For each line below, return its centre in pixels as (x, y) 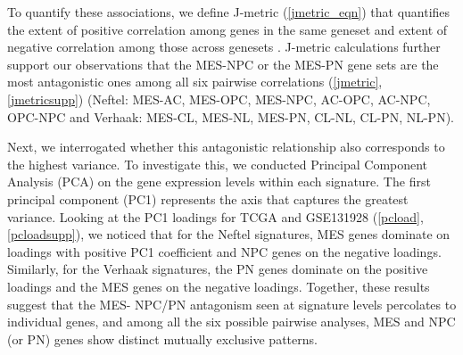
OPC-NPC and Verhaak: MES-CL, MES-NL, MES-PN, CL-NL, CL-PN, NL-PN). (231, 116)
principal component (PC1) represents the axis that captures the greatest (208, 198)
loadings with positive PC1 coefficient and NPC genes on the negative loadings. (224, 251)
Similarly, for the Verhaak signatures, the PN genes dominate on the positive (218, 269)
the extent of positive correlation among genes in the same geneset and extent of (227, 29)
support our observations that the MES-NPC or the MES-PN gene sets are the (223, 64)
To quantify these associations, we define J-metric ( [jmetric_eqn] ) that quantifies (229, 12)
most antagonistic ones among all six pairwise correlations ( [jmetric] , (195, 82)
